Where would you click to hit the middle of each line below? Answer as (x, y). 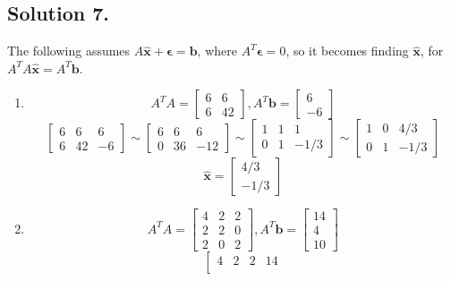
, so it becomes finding (347, 51)
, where (217, 51)
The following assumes (69, 51)
